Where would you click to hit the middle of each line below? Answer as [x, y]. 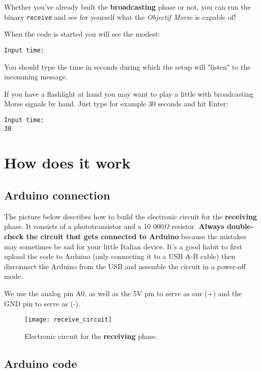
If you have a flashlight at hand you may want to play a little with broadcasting [129, 93]
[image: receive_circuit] [68, 320]
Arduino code [41, 363]
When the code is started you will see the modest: [82, 34]
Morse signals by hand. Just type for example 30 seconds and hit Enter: [116, 104]
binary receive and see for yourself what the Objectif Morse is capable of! [120, 17]
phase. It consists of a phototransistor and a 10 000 [84, 226]
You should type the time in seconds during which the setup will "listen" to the [127, 66]
